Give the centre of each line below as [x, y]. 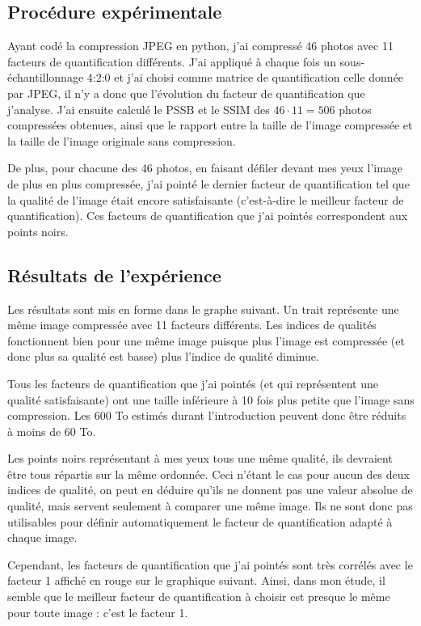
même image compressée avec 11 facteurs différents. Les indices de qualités [192, 325]
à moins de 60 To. [52, 431]
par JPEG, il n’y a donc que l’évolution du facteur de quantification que [186, 93]
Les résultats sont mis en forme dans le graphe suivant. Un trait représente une [203, 309]
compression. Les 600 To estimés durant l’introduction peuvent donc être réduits [207, 415]
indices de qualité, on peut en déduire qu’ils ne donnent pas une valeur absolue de [210, 490]
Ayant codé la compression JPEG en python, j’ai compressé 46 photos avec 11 [200, 46]
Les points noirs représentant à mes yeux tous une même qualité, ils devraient [200, 458]
